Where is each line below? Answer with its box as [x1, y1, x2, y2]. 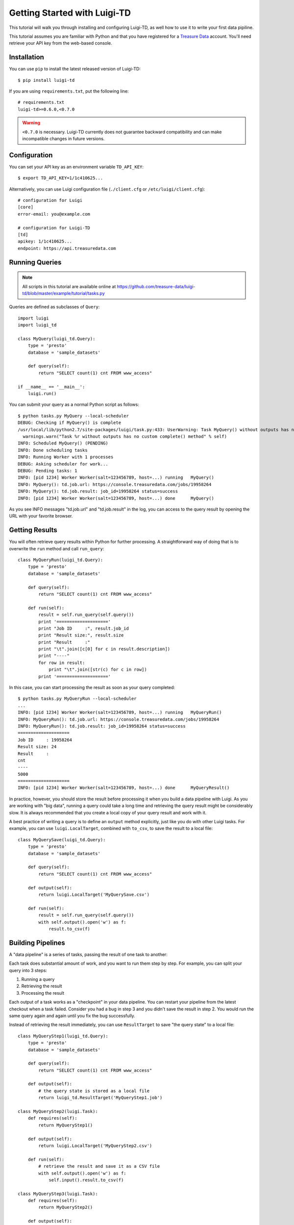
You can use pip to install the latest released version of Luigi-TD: [9, 66, 141, 72]
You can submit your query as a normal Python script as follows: [9, 402, 139, 408]
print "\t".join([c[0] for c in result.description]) [38, 646, 171, 652]
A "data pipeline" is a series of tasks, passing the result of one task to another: [9, 951, 168, 957]
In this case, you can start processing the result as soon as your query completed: [9, 685, 175, 690]
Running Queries [9, 258, 62, 267]
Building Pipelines [9, 938, 66, 947]
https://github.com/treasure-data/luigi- [117, 283, 196, 289]
